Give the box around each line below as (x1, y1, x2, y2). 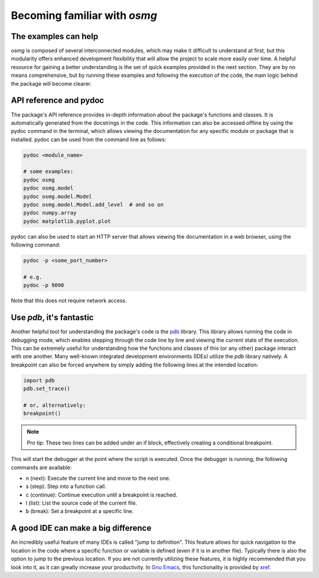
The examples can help (11, 31, 99, 41)
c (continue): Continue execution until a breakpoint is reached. (25, 491, 178, 498)
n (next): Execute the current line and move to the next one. (25, 475, 171, 482)
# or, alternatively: (23, 402, 86, 408)
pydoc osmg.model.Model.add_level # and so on (23, 202, 164, 208)
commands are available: (11, 464, 72, 471)
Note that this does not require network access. (11, 297, 127, 304)
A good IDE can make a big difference (11, 523, 152, 533)
